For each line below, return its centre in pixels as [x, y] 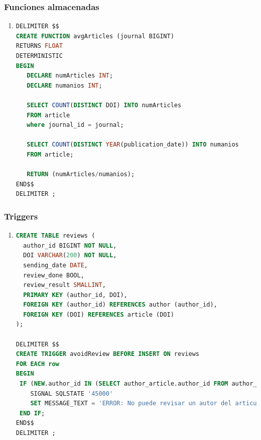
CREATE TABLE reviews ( [55, 236]
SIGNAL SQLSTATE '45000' [72, 393]
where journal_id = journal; [75, 125]
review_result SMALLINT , [64, 285]
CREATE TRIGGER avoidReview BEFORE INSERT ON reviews [107, 354]
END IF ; [32, 413]
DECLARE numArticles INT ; [70, 76]
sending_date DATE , [55, 265]
